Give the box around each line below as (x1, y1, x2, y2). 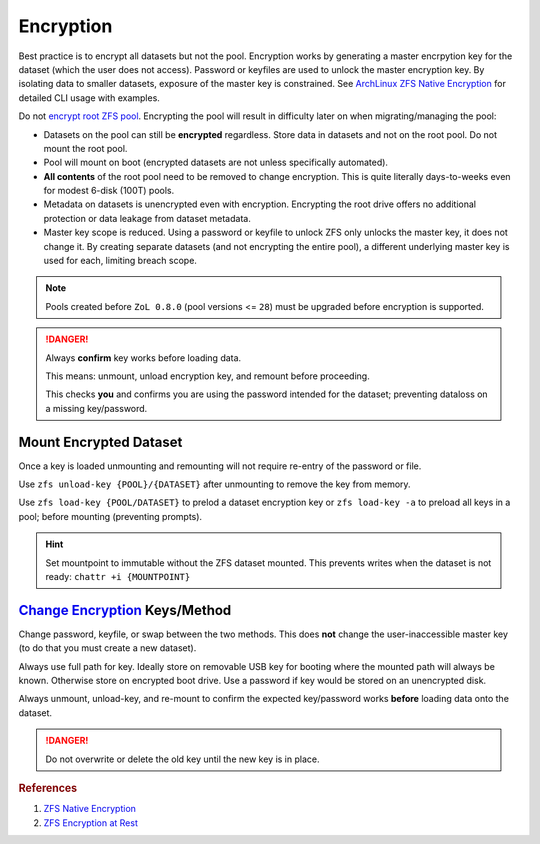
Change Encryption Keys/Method (18, 601, 232, 619)
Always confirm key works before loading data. (45, 351, 242, 364)
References (18, 781, 78, 795)
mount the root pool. (43, 142, 128, 154)
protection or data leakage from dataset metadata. (43, 212, 252, 224)
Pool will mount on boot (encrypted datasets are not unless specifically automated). (43, 156, 389, 169)
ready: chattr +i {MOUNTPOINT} (45, 571, 191, 582)
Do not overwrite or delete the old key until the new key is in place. (45, 753, 320, 765)
